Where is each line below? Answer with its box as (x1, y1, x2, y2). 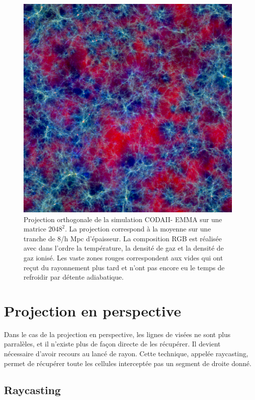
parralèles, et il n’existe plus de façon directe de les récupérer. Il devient (4, 339, 221, 349)
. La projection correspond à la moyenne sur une (65, 224, 211, 234)
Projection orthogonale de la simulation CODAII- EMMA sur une (24, 214, 222, 224)
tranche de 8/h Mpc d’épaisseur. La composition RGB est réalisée (24, 233, 222, 243)
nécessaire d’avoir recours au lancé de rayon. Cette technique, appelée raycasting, (4, 348, 249, 359)
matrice (24, 224, 46, 234)
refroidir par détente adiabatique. (24, 272, 124, 282)
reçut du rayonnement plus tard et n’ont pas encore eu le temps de (24, 262, 225, 272)
